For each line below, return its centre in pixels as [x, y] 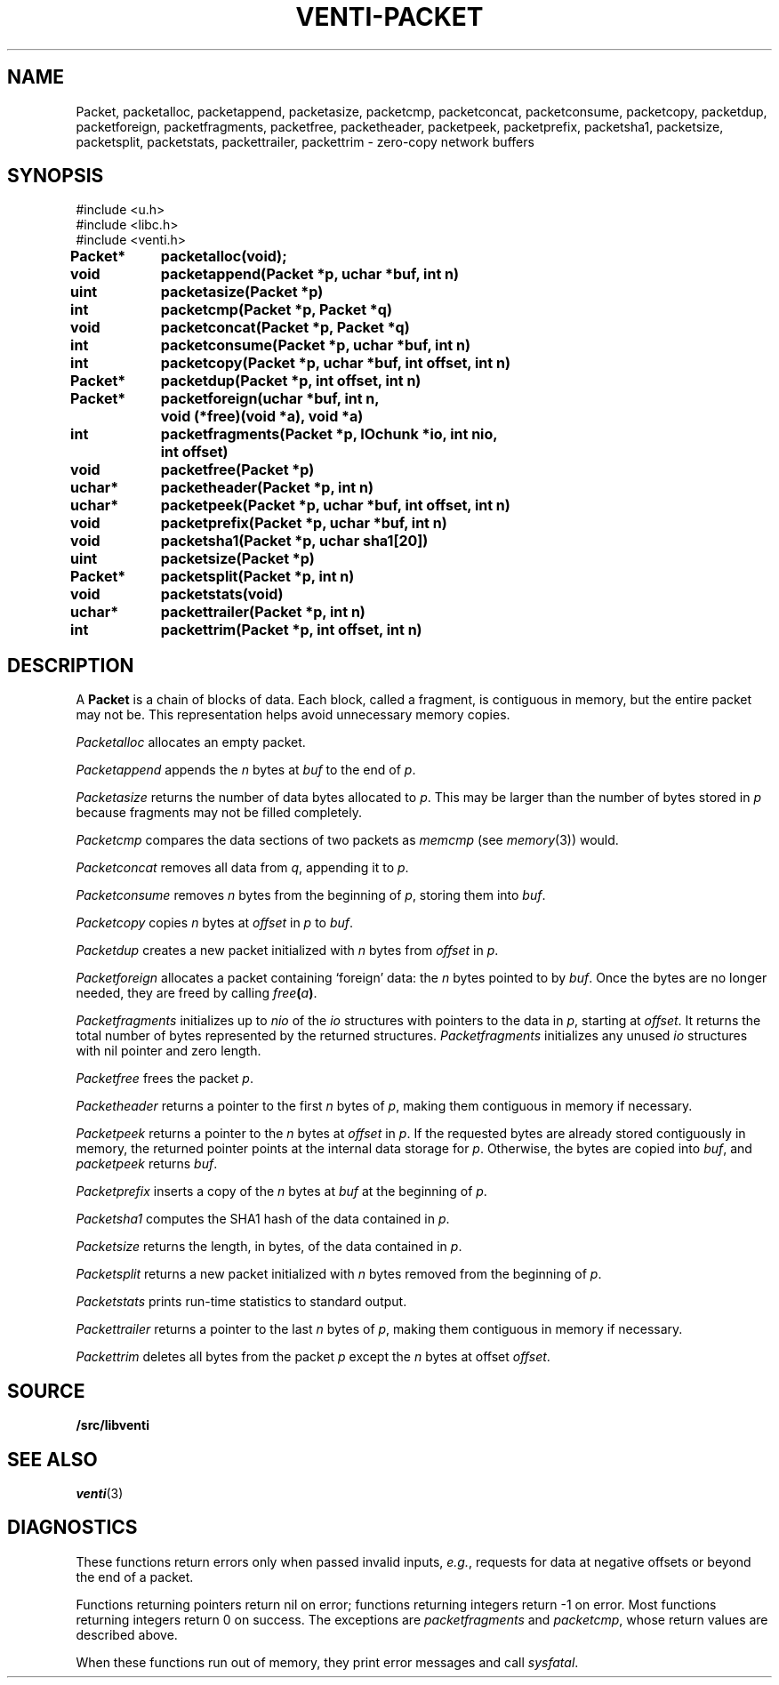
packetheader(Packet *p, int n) [267, 488]
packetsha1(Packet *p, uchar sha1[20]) [294, 541]
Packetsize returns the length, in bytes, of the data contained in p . [269, 1247]
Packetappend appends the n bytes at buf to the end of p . [246, 770]
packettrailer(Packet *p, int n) [263, 612]
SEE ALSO [52, 1459]
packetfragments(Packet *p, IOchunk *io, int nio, [329, 434]
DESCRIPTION [71, 665]
